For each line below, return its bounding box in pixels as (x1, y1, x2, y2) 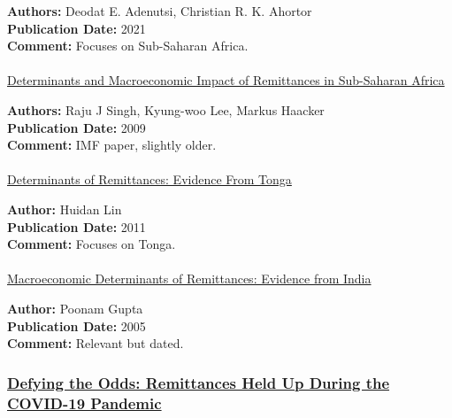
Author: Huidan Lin (7, 199, 122, 218)
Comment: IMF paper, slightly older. (7, 135, 217, 154)
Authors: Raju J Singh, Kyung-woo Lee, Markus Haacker (7, 100, 325, 119)
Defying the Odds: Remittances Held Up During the (7, 371, 390, 393)
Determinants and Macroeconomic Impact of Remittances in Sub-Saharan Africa (7, 71, 445, 89)
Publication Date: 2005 (7, 316, 146, 335)
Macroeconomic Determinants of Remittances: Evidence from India (7, 269, 372, 288)
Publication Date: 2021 (7, 19, 146, 37)
